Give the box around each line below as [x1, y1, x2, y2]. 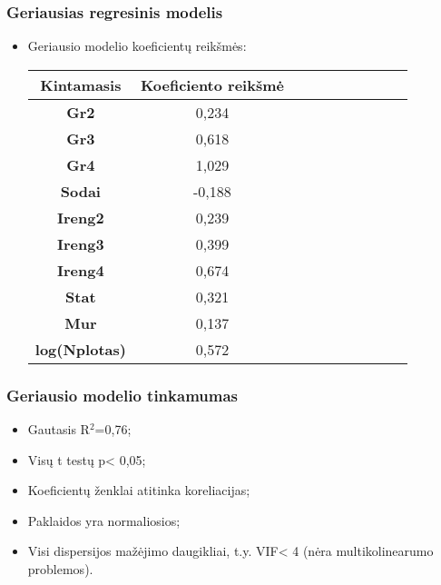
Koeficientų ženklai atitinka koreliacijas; [27, 481, 250, 500]
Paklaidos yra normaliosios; [27, 511, 181, 530]
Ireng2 [57, 206, 104, 228]
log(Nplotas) [34, 338, 126, 360]
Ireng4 [57, 259, 104, 281]
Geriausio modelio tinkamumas [6, 383, 238, 406]
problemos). [27, 560, 93, 578]
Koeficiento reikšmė [140, 74, 284, 95]
